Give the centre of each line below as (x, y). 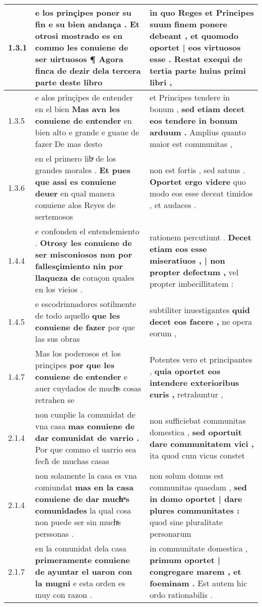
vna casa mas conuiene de (85, 426)
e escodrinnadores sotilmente (86, 304)
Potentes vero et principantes (201, 359)
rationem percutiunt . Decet (200, 237)
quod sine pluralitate (186, 522)
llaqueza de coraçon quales (85, 277)
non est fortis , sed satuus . (197, 170)
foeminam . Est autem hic (198, 583)
